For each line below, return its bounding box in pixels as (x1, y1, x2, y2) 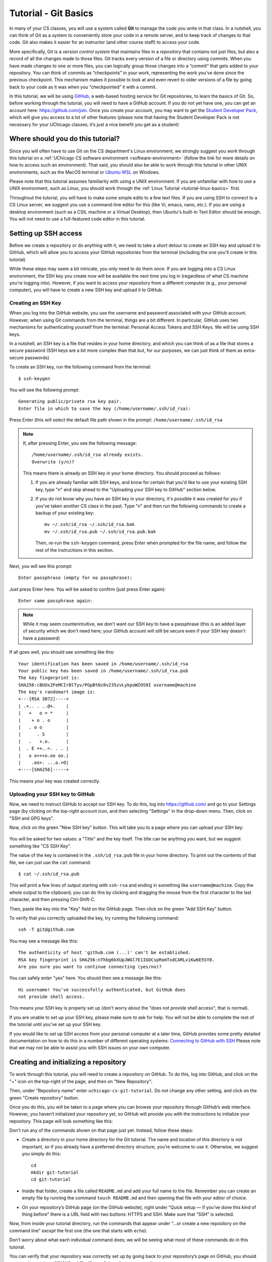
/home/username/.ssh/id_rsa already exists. (32, 452, 144, 458)
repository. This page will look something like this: (9, 1118, 113, 1124)
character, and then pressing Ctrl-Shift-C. (9, 897, 96, 903)
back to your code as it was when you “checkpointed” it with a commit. (9, 84, 157, 90)
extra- (243, 347, 256, 353)
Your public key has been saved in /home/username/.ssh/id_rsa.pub (18, 668, 188, 673)
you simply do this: (22, 1151, 61, 1157)
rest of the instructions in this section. (35, 547, 114, 553)
